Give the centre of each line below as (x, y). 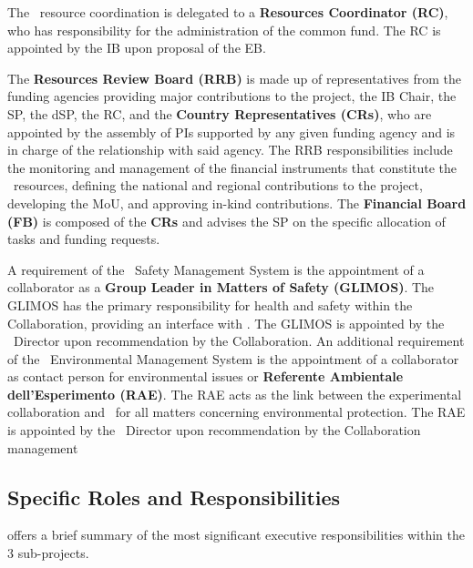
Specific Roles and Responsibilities (174, 497)
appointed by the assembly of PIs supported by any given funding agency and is (231, 132)
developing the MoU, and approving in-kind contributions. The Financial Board (237, 203)
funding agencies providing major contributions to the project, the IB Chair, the (232, 96)
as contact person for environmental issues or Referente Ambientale (206, 376)
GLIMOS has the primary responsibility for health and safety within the (210, 304)
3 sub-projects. (48, 553)
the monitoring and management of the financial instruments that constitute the (232, 167)
